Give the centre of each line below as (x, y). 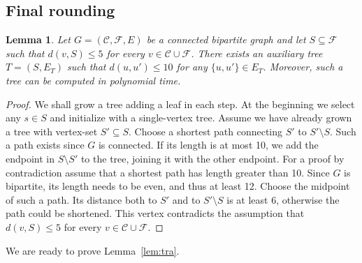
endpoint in (30, 158)
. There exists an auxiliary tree (257, 53)
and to (186, 199)
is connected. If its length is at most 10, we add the (208, 145)
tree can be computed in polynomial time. (93, 80)
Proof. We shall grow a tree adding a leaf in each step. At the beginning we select (180, 104)
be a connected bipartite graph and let (226, 39)
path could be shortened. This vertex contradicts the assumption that (155, 213)
